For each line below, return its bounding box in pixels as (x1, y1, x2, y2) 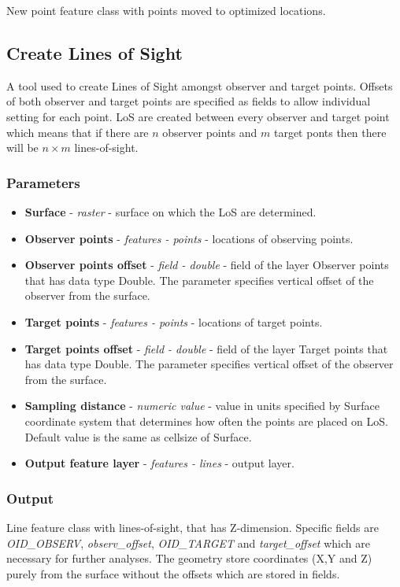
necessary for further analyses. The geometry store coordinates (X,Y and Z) (6, 550, 372, 567)
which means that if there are (6, 124, 149, 140)
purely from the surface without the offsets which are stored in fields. (6, 565, 340, 581)
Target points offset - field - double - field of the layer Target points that (24, 340, 388, 356)
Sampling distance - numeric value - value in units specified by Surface (24, 397, 380, 414)
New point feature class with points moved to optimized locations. (6, 2, 326, 18)
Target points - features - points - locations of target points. (24, 313, 323, 330)
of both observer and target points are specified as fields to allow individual (6, 93, 371, 109)
